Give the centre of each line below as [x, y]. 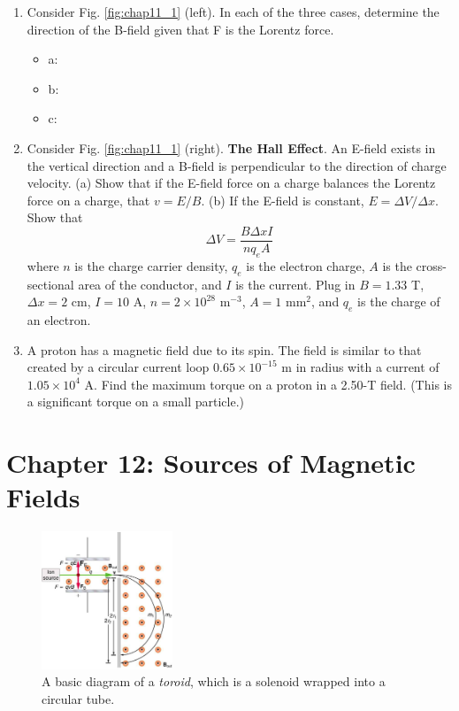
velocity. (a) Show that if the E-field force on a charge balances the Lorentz [231, 183]
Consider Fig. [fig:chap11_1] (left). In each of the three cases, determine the [233, 12]
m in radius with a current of [360, 367]
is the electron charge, [306, 265]
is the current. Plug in [295, 284]
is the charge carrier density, [151, 265]
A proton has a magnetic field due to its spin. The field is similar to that [224, 349]
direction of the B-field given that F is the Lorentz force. [180, 29]
